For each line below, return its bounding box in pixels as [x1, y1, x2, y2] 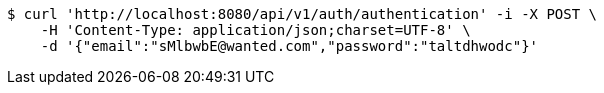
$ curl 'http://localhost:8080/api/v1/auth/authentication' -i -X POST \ [7, 6, 598, 22]
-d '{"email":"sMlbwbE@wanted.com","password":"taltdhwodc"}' [40, 38, 539, 54]
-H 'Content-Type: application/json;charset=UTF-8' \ [40, 22, 471, 38]
